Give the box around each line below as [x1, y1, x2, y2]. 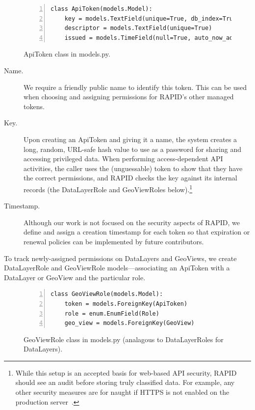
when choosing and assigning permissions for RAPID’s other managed [24, 91, 234, 102]
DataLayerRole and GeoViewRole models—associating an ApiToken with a [4, 263, 230, 273]
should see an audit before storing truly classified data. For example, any [15, 377, 235, 387]
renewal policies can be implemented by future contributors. [24, 236, 204, 246]
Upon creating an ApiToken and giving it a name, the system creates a [24, 134, 237, 144]
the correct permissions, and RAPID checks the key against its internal [24, 173, 237, 183]
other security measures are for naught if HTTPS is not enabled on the [15, 387, 229, 397]
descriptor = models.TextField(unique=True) [64, 25, 212, 32]
